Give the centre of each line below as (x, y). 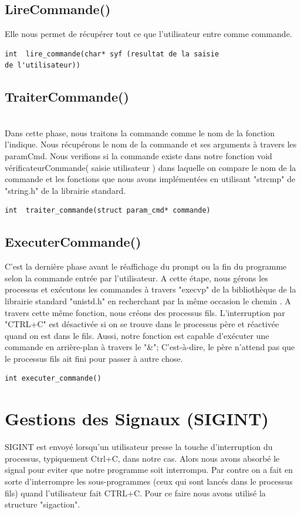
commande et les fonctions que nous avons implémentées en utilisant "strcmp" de (150, 179)
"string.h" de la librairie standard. (65, 190)
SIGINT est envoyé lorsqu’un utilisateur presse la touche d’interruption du (139, 447)
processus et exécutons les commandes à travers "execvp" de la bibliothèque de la (150, 289)
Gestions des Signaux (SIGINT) (137, 419)
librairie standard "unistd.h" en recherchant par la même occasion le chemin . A (148, 300)
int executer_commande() (53, 379)
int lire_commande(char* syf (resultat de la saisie (112, 54)
